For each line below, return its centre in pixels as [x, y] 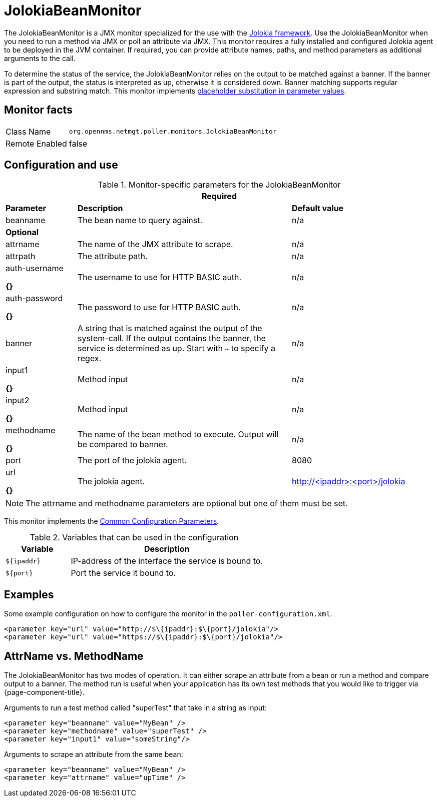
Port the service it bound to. [123, 573]
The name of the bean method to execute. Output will [178, 435]
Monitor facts [38, 110]
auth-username [35, 268]
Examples [29, 594]
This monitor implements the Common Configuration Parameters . [112, 521]
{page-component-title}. [44, 692]
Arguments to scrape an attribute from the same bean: [94, 754]
